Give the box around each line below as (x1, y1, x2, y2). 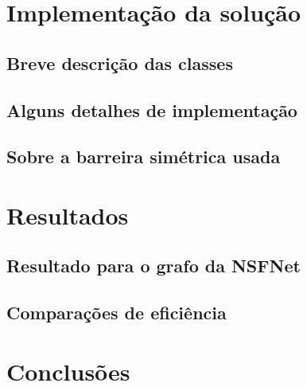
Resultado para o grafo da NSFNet (6, 253, 301, 278)
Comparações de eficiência (6, 300, 227, 325)
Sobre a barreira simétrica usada (6, 144, 281, 169)
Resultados (6, 198, 129, 231)
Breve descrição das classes (6, 50, 233, 75)
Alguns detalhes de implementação (6, 97, 297, 122)
